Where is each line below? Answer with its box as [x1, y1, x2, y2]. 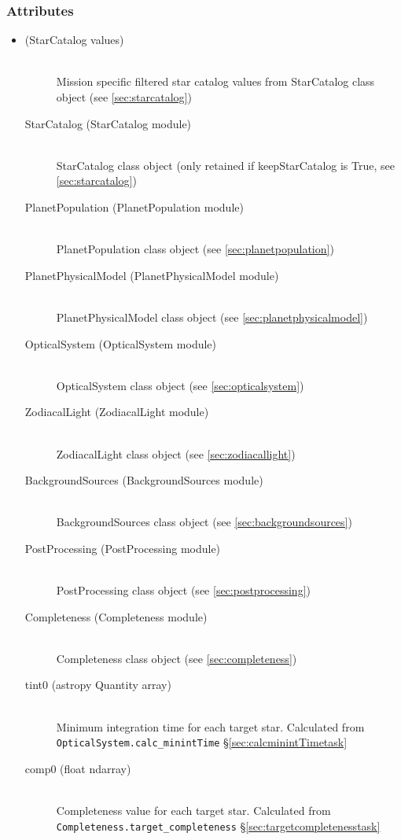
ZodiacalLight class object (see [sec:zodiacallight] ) [56, 445, 296, 462]
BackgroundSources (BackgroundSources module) [24, 472, 263, 488]
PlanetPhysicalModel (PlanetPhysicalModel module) [24, 267, 279, 283]
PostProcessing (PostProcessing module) [24, 540, 221, 556]
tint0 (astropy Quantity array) [24, 676, 171, 693]
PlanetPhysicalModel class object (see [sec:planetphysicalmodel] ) [56, 308, 368, 325]
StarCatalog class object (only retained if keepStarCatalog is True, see [56, 157, 395, 173]
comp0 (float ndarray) [24, 760, 131, 776]
